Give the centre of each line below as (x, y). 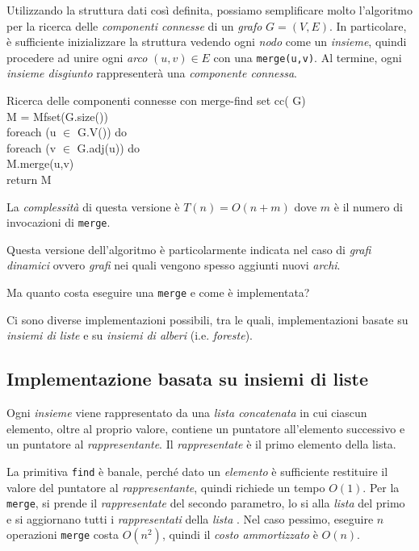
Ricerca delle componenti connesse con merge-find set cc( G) (156, 100)
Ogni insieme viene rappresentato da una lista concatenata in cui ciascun (187, 413)
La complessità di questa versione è (93, 206)
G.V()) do (102, 132)
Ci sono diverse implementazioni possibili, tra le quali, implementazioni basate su (207, 319)
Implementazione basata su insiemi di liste (187, 379)
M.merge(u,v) (40, 163)
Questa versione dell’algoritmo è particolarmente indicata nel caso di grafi (189, 249)
